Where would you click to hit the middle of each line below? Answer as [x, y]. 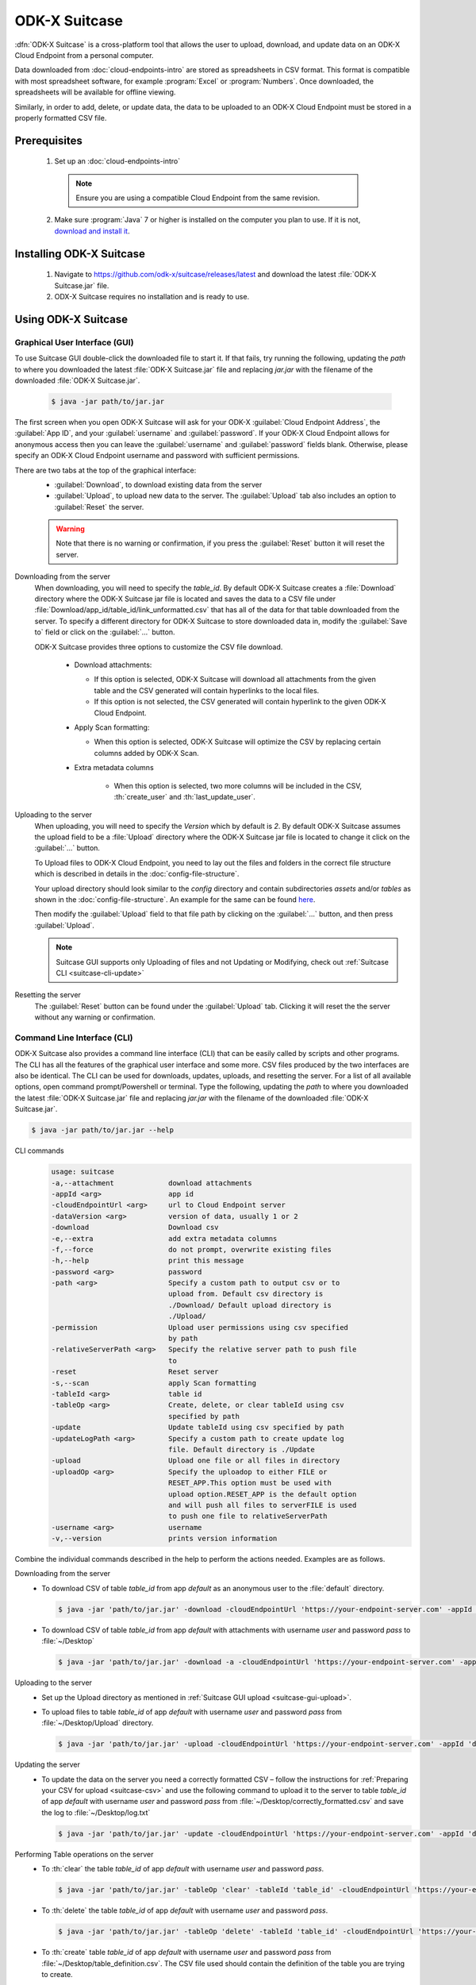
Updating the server [48, 1765]
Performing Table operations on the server [84, 1854]
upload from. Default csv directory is [246, 1294]
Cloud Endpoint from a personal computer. [84, 55]
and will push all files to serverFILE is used [262, 1505]
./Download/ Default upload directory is [250, 1305]
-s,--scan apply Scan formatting [154, 1383]
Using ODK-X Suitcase [71, 319]
